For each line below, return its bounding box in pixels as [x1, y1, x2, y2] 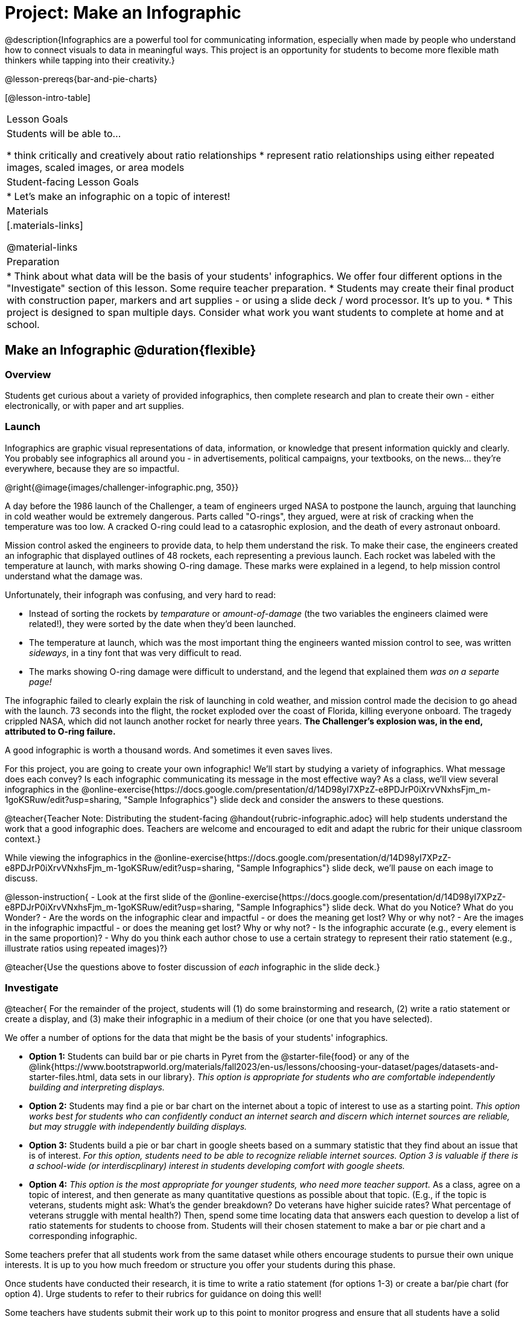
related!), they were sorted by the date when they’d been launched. [29, 618, 296, 629]
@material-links [7, 240, 78, 253]
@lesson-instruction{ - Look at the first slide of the [5, 891, 206, 902]
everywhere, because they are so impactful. [5, 463, 180, 474]
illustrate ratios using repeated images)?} [5, 942, 168, 953]
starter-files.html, [29, 1072, 98, 1083]
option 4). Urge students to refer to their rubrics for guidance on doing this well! [5, 1289, 322, 1299]
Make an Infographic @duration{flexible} [5, 343, 256, 358]
